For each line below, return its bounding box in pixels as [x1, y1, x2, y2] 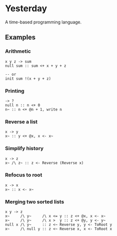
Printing [5, 87, 24, 94]
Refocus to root [5, 172, 42, 178]
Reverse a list [5, 118, 38, 125]
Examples [5, 33, 36, 42]
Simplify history [5, 145, 44, 152]
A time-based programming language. [5, 19, 82, 25]
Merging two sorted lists [5, 198, 64, 205]
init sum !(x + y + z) [5, 76, 51, 81]
